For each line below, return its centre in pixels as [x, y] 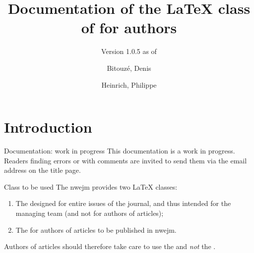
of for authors [129, 27]
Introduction [48, 127]
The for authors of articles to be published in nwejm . [96, 229]
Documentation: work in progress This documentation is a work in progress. [120, 151]
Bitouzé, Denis [129, 68]
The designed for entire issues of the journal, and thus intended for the [123, 203]
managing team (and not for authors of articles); [90, 213]
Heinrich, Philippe [129, 84]
